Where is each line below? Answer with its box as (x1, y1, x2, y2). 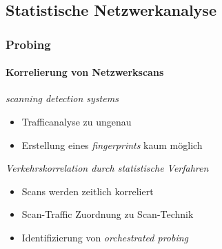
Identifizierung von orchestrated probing (21, 230, 189, 244)
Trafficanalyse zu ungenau (21, 114, 132, 129)
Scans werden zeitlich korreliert (21, 183, 154, 198)
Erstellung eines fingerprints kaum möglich (21, 137, 203, 152)
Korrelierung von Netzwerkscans (6, 65, 164, 79)
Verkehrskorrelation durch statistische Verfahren (6, 161, 209, 175)
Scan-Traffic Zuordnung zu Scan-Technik (21, 207, 194, 221)
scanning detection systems (6, 91, 119, 106)
